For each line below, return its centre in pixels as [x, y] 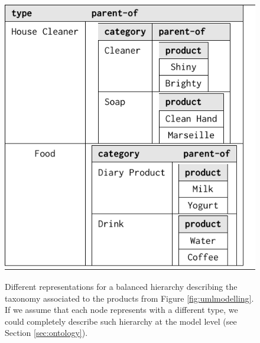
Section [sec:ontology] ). [46, 333]
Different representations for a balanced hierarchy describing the [121, 286]
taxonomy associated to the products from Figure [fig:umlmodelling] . [129, 298]
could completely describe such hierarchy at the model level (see [121, 321]
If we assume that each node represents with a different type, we [121, 310]
